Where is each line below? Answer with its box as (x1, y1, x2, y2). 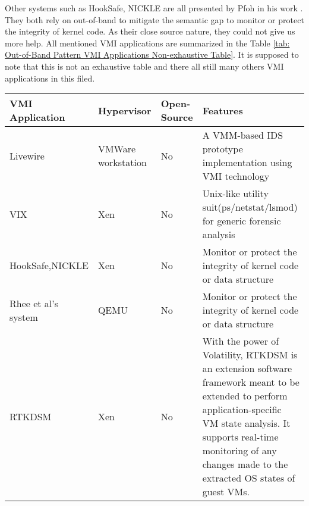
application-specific (202, 402, 282, 417)
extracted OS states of (202, 471, 295, 485)
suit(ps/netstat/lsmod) (202, 200, 298, 214)
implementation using (202, 155, 292, 170)
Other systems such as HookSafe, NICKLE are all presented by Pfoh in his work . (5, 2, 303, 14)
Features (202, 103, 243, 117)
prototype (202, 142, 243, 156)
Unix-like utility (202, 186, 269, 201)
